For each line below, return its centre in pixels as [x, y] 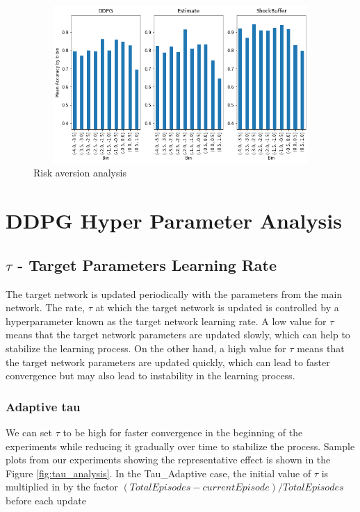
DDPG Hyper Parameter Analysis [174, 221]
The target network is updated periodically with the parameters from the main [174, 294]
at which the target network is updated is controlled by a [217, 307]
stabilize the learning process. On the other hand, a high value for [146, 348]
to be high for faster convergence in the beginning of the [183, 432]
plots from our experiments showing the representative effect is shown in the [168, 460]
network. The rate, [46, 307]
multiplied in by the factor [62, 487]
